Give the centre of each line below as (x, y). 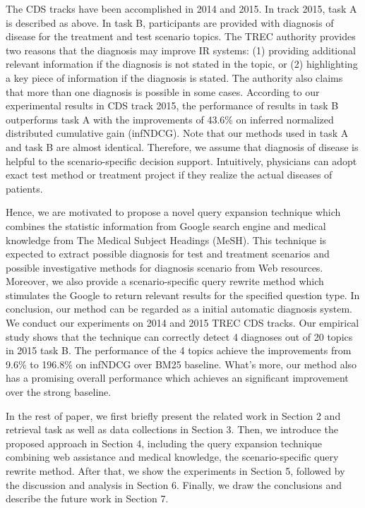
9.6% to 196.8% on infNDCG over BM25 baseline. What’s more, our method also (181, 364)
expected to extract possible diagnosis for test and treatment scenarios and (168, 254)
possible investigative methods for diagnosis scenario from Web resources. (164, 267)
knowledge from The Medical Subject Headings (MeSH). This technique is (166, 240)
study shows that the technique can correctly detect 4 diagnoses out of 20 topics (179, 336)
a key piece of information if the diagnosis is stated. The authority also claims (174, 77)
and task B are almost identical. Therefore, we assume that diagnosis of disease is (182, 146)
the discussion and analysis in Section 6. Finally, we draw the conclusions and (174, 484)
